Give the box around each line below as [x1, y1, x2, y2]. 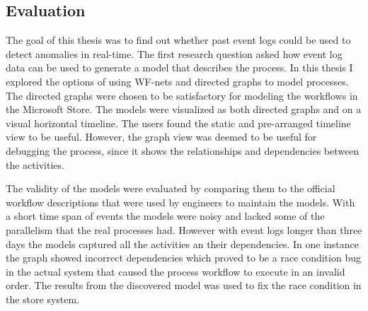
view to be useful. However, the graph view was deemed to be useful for [6, 129, 317, 144]
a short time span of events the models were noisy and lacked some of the [6, 209, 325, 223]
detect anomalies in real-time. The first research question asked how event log [6, 46, 343, 61]
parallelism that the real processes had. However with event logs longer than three [6, 222, 362, 237]
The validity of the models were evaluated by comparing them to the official [6, 181, 335, 196]
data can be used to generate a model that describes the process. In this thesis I [6, 60, 353, 75]
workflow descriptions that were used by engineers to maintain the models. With [6, 194, 355, 209]
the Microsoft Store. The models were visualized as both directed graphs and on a [6, 102, 362, 117]
